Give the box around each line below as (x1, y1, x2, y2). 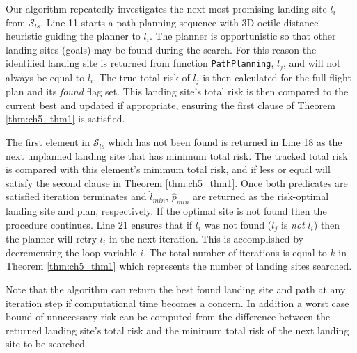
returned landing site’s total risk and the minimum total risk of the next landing (6, 322, 349, 337)
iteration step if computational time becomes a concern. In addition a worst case (6, 295, 349, 310)
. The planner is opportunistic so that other (149, 28, 336, 43)
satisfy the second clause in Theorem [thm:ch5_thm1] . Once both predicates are (6, 175, 348, 190)
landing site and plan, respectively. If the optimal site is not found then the (6, 204, 327, 218)
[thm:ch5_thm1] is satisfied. (6, 111, 125, 126)
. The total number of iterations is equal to (143, 245, 327, 259)
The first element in (6, 135, 90, 149)
